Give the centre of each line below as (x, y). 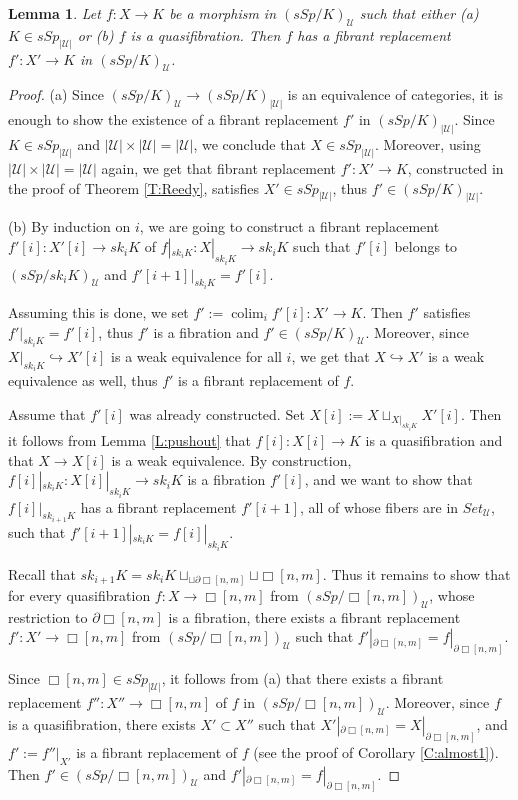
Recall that (42, 573)
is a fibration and (206, 331)
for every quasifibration (79, 595)
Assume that (47, 414)
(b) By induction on (69, 226)
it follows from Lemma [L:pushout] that (129, 440)
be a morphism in (223, 13)
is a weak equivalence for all (196, 355)
